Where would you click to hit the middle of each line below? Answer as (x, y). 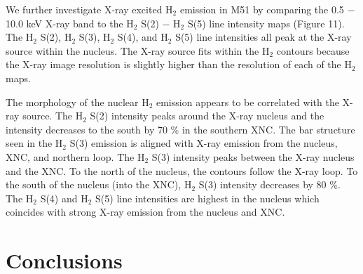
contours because (313, 50)
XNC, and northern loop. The (70, 156)
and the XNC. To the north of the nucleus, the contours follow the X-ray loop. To (182, 170)
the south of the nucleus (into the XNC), (94, 184)
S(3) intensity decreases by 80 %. (269, 184)
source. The (48, 116)
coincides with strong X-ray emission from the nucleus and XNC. (145, 212)
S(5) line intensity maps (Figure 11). (266, 23)
